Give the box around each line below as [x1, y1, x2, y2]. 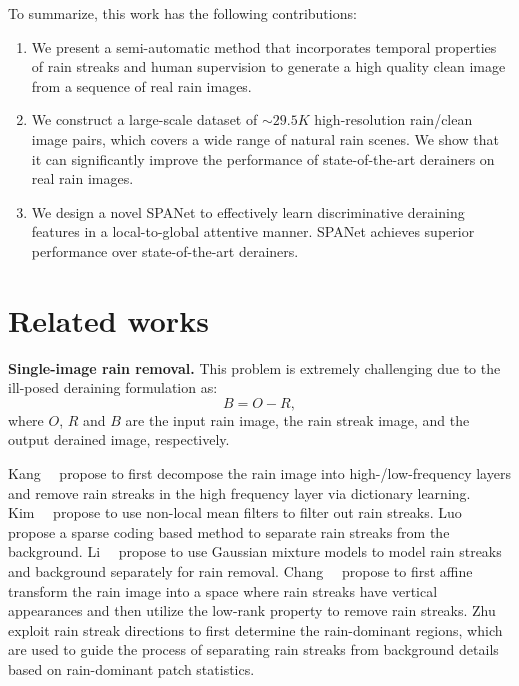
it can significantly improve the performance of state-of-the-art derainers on [31, 148, 495, 169]
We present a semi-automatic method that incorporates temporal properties [31, 36, 497, 57]
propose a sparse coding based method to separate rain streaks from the [8, 521, 450, 542]
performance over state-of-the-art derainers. [31, 240, 299, 261]
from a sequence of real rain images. [31, 75, 252, 96]
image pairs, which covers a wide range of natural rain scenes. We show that [31, 128, 500, 149]
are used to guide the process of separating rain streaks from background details [8, 639, 499, 660]
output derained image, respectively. [8, 429, 230, 450]
